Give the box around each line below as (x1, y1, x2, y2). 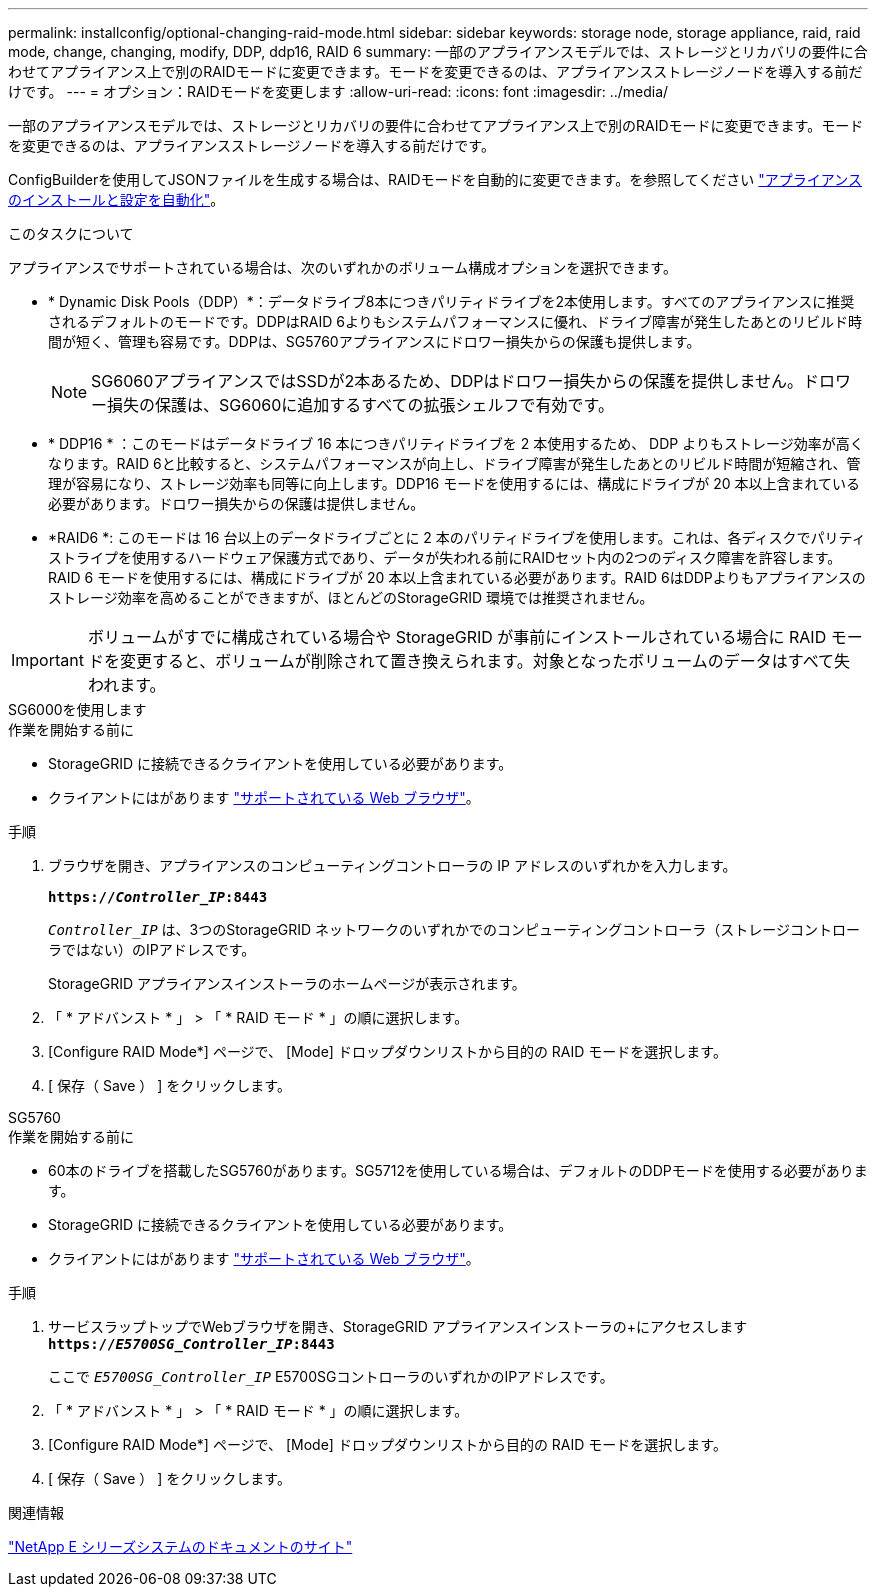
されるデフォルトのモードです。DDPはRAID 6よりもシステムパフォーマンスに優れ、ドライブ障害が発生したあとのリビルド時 (48, 313, 862, 330)
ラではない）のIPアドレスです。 (48, 941, 256, 958)
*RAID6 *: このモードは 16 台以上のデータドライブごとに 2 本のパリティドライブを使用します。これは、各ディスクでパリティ (48, 529, 866, 546)
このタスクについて (8, 225, 134, 242)
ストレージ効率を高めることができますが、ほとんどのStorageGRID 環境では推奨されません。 (48, 589, 654, 606)
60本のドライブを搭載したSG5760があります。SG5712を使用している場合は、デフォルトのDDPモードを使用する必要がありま (48, 1162, 868, 1179)
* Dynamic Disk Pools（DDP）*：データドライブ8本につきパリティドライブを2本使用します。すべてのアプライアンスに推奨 (48, 293, 855, 310)
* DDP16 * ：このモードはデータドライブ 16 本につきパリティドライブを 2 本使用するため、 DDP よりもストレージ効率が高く (48, 435, 864, 452)
